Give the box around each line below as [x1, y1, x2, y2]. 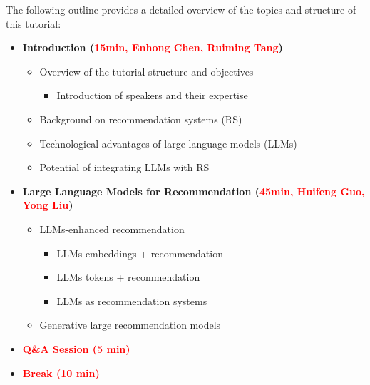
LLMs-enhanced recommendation [39, 221, 185, 236]
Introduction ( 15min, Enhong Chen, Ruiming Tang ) [22, 40, 283, 55]
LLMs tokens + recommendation [56, 269, 200, 284]
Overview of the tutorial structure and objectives [39, 63, 254, 78]
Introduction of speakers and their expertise [56, 88, 248, 103]
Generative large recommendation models [39, 317, 221, 332]
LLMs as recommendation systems [56, 293, 207, 308]
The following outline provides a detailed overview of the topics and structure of [6, 2, 356, 16]
